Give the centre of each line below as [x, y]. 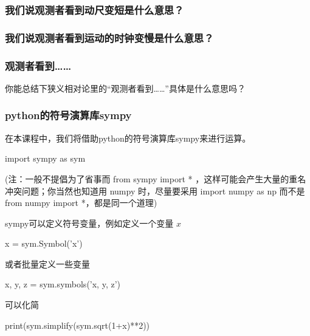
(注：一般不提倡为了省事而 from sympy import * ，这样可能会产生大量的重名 [156, 178]
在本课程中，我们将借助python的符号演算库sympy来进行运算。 [128, 138]
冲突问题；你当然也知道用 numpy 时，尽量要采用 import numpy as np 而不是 [155, 190]
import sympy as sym [45, 158]
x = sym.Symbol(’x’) [44, 243]
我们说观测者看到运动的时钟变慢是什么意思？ [109, 37]
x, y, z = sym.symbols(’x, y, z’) [63, 284]
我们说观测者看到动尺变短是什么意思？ [95, 9]
